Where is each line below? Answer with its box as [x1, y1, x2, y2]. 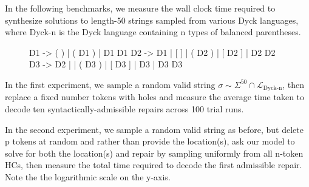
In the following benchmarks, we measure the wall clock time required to [5, 2, 276, 14]
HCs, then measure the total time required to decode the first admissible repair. [5, 158, 302, 171]
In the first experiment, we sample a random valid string [5, 78, 216, 90]
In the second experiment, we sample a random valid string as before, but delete [5, 123, 304, 135]
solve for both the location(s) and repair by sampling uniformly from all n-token [5, 146, 304, 159]
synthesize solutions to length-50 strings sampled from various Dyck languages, [5, 13, 299, 26]
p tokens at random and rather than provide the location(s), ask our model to [5, 135, 295, 148]
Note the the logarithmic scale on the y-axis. [5, 170, 171, 183]
